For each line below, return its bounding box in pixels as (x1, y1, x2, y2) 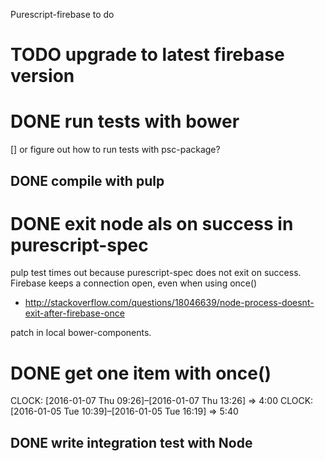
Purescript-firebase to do (10, 9, 115, 20)
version (10, 65, 75, 88)
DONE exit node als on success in (10, 212, 294, 235)
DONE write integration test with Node (10, 434, 253, 451)
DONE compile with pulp (10, 172, 165, 189)
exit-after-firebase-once (24, 307, 125, 319)
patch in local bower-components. (10, 327, 152, 339)
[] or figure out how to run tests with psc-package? (10, 144, 221, 156)
